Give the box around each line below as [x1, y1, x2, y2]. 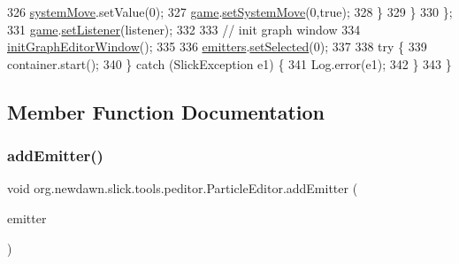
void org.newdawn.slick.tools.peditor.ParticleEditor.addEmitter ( [7, 179, 358, 198]
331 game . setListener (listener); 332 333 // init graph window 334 [7, 19, 361, 38]
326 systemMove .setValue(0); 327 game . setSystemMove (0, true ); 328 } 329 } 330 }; [7, 3, 453, 20]
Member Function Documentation [7, 97, 325, 125]
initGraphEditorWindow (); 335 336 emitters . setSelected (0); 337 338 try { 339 [7, 37, 427, 56]
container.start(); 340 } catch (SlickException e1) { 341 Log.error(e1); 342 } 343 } [7, 54, 452, 73]
